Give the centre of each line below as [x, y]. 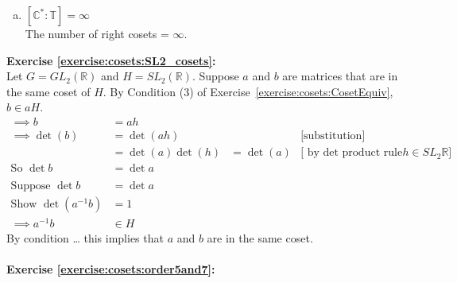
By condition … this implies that [85, 238]
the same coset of [48, 91]
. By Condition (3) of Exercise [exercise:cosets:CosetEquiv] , [248, 91]
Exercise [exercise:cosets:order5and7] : [111, 269]
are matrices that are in [340, 76]
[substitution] [333, 136]
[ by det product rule [352, 153]
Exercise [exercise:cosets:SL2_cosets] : [111, 60]
